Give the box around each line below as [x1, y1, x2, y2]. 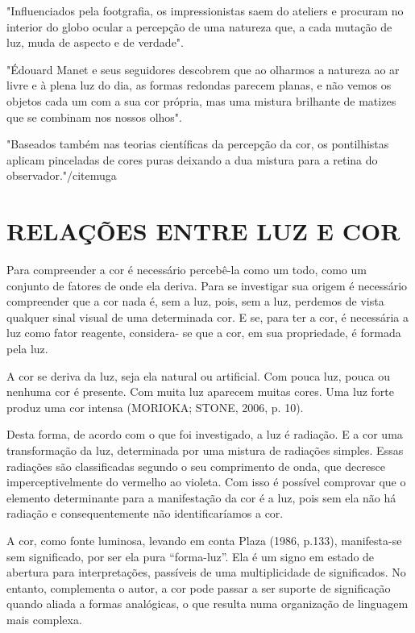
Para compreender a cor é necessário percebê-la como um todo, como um [6, 261, 367, 278]
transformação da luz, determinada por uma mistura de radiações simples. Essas [6, 442, 404, 458]
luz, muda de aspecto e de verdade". [6, 34, 184, 51]
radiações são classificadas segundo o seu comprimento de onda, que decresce [6, 457, 386, 474]
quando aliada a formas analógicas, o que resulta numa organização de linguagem [6, 595, 409, 612]
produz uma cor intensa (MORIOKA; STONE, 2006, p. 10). [6, 398, 304, 415]
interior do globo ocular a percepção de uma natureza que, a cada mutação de [6, 18, 392, 35]
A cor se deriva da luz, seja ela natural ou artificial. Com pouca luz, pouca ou [6, 367, 390, 384]
